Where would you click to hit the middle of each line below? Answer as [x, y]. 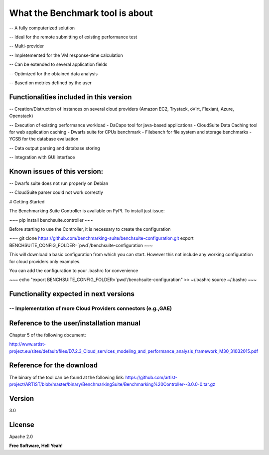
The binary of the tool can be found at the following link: [67, 377]
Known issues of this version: [56, 171]
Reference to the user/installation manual [75, 323]
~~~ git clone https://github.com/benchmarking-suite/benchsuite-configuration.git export [101, 238]
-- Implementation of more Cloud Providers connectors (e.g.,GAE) [90, 308]
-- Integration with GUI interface [42, 157]
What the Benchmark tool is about [81, 13]
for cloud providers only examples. [45, 261]
